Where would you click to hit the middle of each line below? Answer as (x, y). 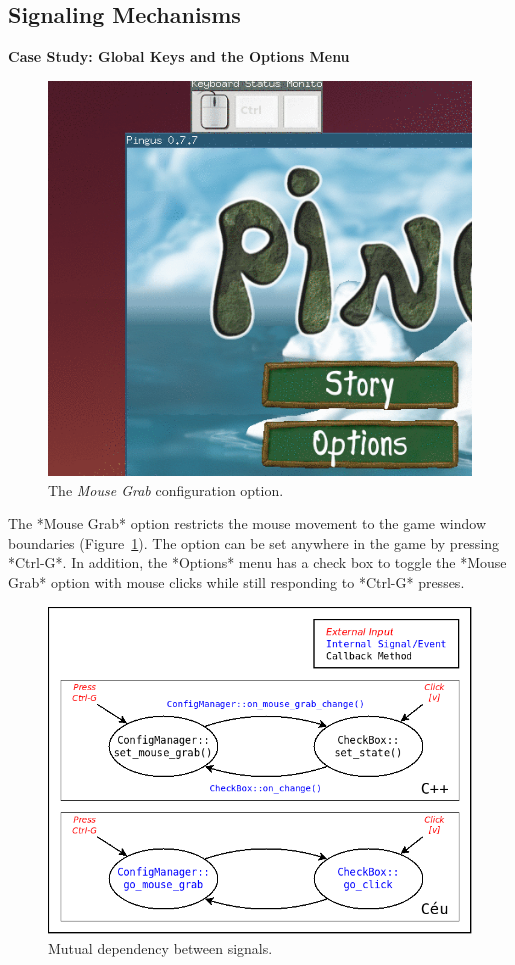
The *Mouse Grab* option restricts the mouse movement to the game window (247, 523)
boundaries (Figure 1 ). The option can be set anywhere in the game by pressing (254, 542)
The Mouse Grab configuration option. (166, 489)
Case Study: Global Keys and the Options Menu (179, 56)
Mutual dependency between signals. (160, 947)
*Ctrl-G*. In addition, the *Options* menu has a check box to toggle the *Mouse (257, 562)
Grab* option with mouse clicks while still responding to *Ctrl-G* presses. (236, 581)
